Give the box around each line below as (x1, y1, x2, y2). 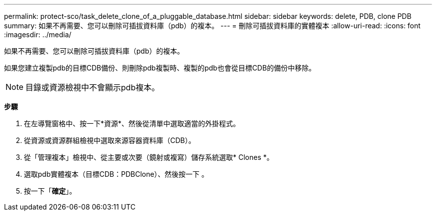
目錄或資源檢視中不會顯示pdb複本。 (25, 82, 160, 92)
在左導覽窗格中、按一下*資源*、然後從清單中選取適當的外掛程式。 (24, 119, 240, 128)
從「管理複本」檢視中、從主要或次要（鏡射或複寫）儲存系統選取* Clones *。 (24, 153, 274, 161)
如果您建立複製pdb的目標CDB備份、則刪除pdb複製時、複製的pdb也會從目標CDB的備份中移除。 (4, 64, 316, 72)
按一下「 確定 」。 (24, 187, 76, 195)
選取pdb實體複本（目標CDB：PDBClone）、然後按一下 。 (24, 170, 209, 178)
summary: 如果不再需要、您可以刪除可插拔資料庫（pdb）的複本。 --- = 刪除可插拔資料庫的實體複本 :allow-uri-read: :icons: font (4, 21, 421, 30)
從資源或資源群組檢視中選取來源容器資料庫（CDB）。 (24, 136, 196, 144)
